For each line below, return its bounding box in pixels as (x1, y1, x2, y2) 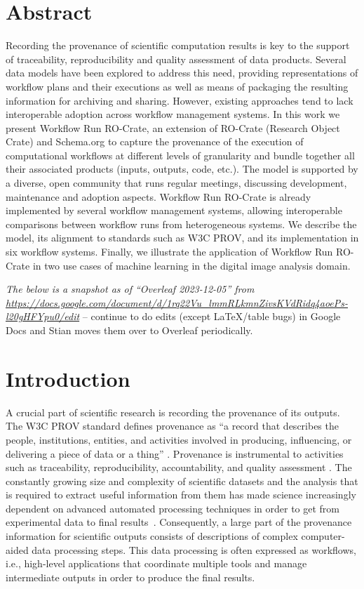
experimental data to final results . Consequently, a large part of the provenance (6, 515, 352, 529)
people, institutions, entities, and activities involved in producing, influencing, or (6, 432, 352, 446)
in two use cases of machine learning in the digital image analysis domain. (32, 258, 351, 272)
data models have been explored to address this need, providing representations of (6, 65, 358, 80)
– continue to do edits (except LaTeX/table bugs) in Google (82, 309, 341, 324)
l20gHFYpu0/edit (6, 309, 80, 324)
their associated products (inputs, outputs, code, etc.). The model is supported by (6, 161, 358, 176)
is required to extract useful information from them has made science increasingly (6, 487, 356, 502)
